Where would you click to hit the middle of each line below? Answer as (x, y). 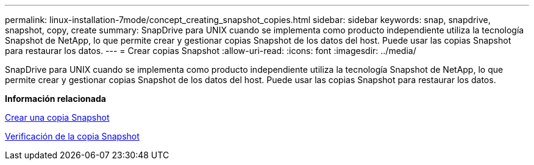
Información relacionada (55, 99)
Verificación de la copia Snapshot (72, 136)
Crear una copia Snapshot (57, 117)
